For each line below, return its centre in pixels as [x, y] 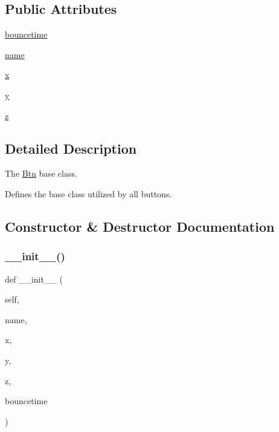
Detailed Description [71, 148]
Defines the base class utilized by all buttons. [88, 193]
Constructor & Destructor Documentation [140, 226]
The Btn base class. [41, 173]
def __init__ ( [34, 279]
